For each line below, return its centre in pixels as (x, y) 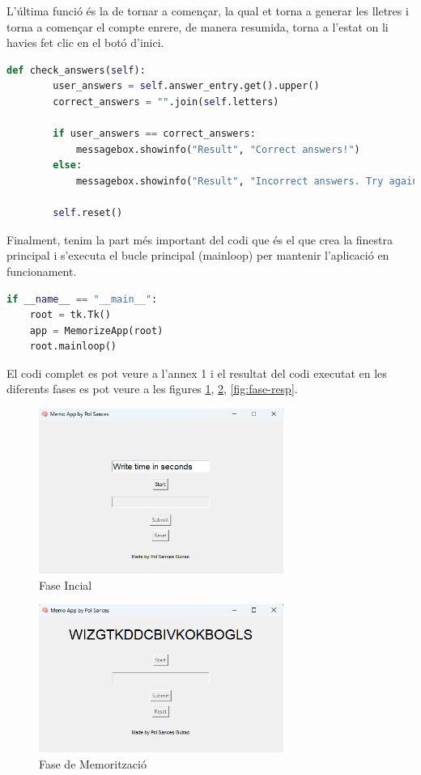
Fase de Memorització (93, 763)
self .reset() (88, 213)
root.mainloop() (73, 347)
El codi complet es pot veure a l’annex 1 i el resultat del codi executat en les (197, 373)
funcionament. (42, 271)
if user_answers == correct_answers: (154, 134)
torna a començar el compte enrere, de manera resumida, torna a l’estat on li (198, 26)
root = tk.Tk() (70, 315)
